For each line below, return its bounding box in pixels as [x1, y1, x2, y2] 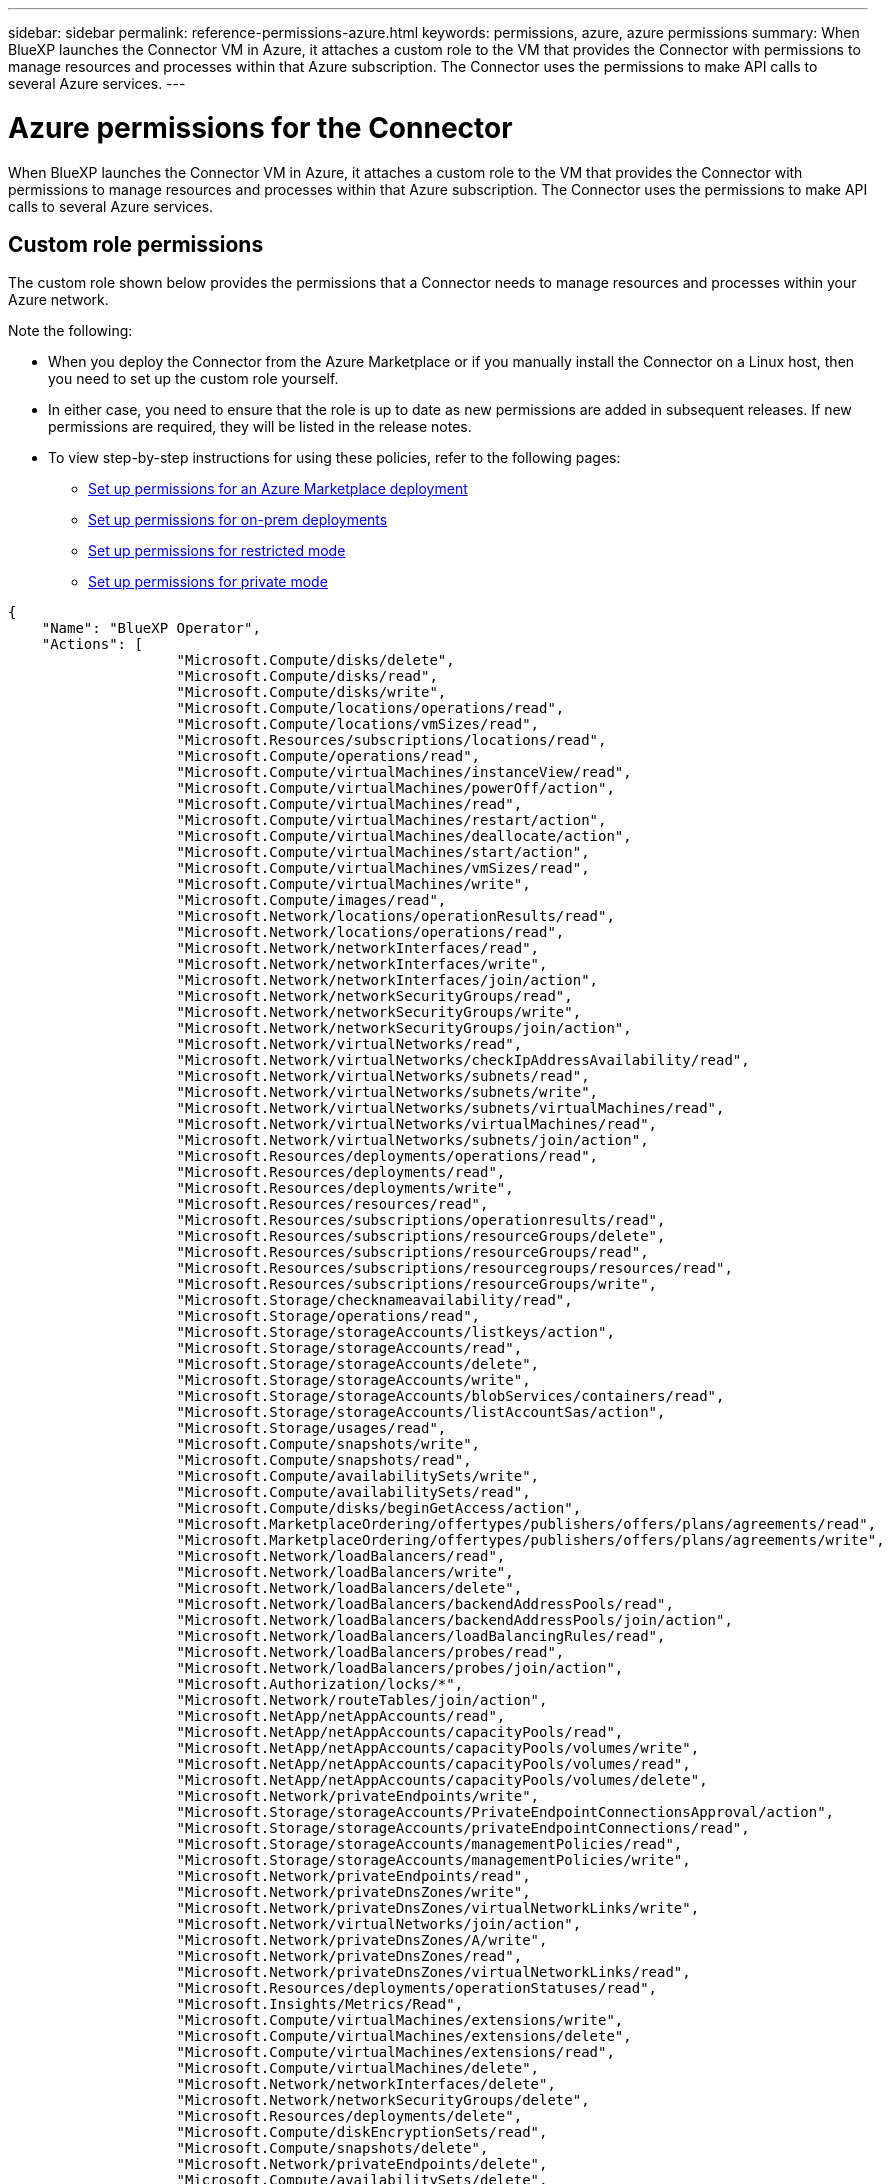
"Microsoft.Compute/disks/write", [176, 684, 447, 701]
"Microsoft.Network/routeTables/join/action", [176, 1692, 548, 1709]
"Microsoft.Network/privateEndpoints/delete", [176, 2156, 548, 2173]
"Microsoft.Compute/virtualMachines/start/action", [176, 844, 590, 861]
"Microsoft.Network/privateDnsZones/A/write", [176, 1932, 548, 1949]
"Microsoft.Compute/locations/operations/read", [176, 700, 565, 717]
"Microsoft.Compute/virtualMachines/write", [176, 876, 531, 893]
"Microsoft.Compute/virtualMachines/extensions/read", [176, 2044, 615, 2061]
